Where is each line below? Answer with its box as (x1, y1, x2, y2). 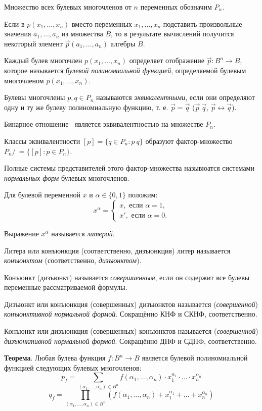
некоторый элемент (4, 38, 63, 48)
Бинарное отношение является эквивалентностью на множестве (4, 119, 203, 129)
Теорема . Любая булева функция (4, 352, 106, 363)
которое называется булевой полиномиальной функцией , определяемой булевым (4, 65, 246, 75)
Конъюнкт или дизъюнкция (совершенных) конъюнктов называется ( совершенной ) (4, 326, 258, 336)
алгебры (110, 38, 136, 48)
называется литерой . (51, 228, 115, 238)
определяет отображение (129, 55, 204, 66)
